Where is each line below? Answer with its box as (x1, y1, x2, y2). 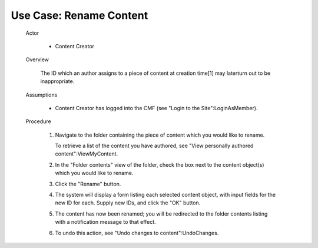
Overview (25, 56, 49, 63)
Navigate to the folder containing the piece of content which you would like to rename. (55, 131, 265, 138)
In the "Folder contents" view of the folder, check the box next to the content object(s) (55, 161, 264, 168)
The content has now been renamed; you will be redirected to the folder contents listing (55, 210, 268, 217)
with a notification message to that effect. (55, 219, 156, 226)
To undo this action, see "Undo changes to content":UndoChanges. (55, 229, 219, 236)
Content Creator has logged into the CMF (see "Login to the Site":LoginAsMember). (55, 104, 258, 111)
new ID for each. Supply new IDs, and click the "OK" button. (55, 199, 201, 206)
